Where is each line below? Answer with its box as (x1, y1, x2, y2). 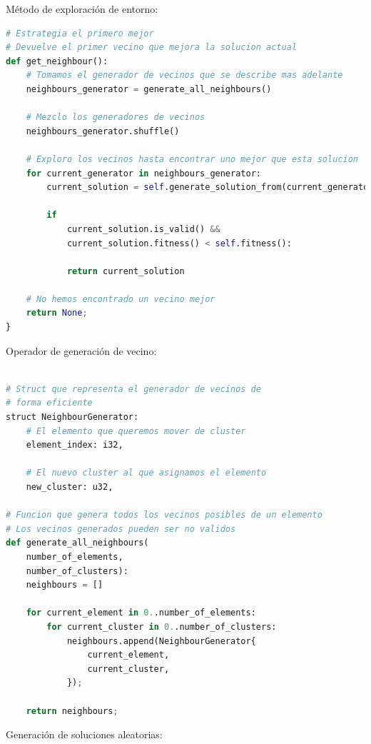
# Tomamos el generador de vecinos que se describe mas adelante (26, 70, 343, 81)
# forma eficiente (6, 398, 93, 408)
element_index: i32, (26, 440, 123, 451)
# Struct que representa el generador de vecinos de (6, 383, 261, 394)
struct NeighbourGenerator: (6, 412, 139, 423)
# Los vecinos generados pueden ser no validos (6, 523, 236, 534)
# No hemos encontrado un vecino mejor (26, 293, 215, 304)
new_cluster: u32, (26, 482, 113, 492)
